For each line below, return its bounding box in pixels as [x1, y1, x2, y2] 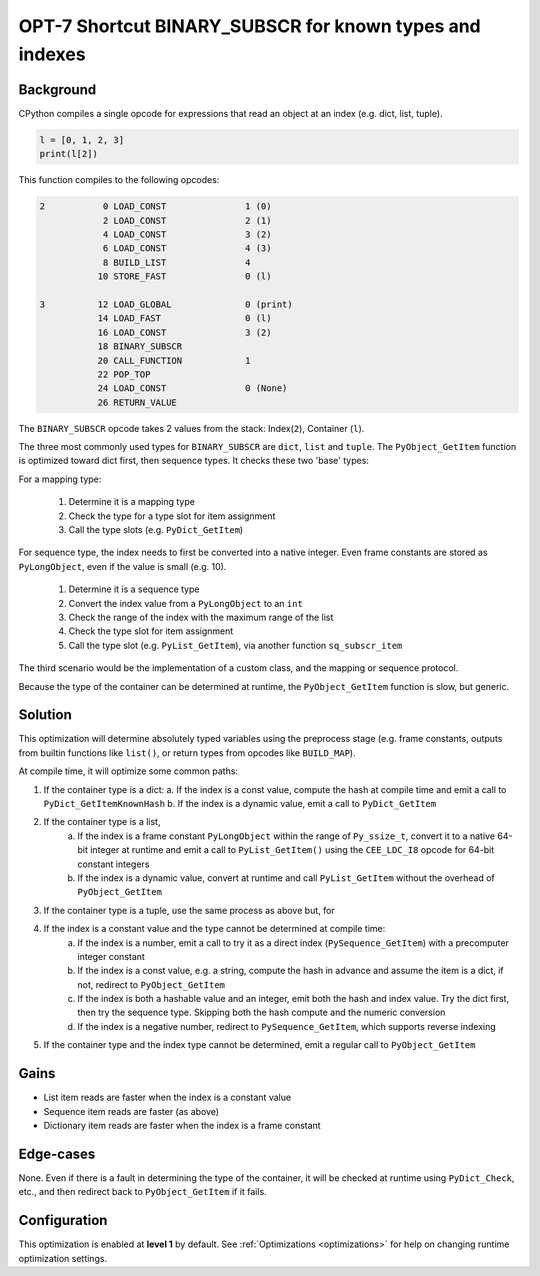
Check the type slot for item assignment [68, 625, 234, 637]
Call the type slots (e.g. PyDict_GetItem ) [68, 524, 244, 535]
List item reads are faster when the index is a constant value [43, 1091, 292, 1104]
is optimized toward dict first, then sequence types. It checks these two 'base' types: [18, 455, 370, 467]
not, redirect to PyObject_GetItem [77, 978, 225, 990]
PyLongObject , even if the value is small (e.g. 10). [18, 560, 227, 572]
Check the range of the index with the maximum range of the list [68, 611, 334, 623]
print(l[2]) [39, 148, 99, 160]
